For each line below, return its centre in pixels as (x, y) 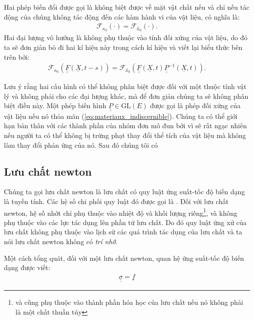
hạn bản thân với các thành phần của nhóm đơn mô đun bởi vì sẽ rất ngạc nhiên (126, 126)
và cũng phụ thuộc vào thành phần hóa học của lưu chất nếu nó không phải (129, 302)
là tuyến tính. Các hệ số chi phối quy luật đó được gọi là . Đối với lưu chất (116, 201)
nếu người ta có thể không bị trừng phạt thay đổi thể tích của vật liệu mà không (125, 135)
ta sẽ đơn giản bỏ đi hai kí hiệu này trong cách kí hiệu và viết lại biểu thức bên (123, 47)
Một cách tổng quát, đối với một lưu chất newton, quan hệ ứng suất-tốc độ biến (124, 258)
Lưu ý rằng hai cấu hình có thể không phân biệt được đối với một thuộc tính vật (125, 86)
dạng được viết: (27, 267)
